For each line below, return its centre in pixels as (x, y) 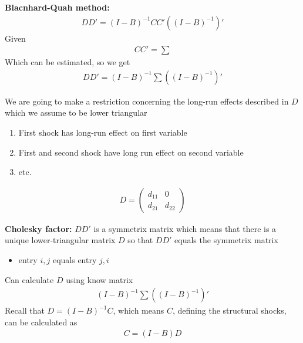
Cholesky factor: (38, 228)
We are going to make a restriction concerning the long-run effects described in (147, 101)
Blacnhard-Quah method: (57, 7)
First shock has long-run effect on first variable (103, 132)
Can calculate (29, 279)
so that (140, 240)
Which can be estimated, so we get (68, 62)
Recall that (25, 310)
